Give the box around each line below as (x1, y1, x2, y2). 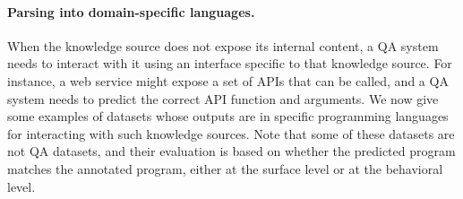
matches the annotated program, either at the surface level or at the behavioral (7, 159, 443, 177)
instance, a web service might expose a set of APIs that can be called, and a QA (7, 71, 449, 90)
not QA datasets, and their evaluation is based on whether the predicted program (7, 142, 456, 160)
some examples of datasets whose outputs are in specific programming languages (7, 107, 449, 125)
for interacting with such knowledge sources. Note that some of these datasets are (7, 124, 455, 143)
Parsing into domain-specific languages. (7, 2, 255, 21)
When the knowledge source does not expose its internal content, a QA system (7, 36, 439, 55)
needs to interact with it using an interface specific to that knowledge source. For (7, 54, 452, 73)
